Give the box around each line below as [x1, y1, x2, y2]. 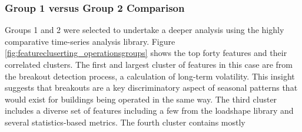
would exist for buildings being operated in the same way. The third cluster [5, 93, 277, 105]
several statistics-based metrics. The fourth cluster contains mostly [5, 115, 245, 128]
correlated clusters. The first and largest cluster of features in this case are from [5, 58, 293, 70]
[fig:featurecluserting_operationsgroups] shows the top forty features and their [5, 47, 287, 59]
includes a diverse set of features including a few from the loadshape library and [5, 104, 294, 117]
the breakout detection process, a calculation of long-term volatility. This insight [5, 70, 295, 82]
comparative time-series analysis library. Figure [5, 35, 175, 47]
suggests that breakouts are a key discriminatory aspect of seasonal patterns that [5, 81, 298, 94]
